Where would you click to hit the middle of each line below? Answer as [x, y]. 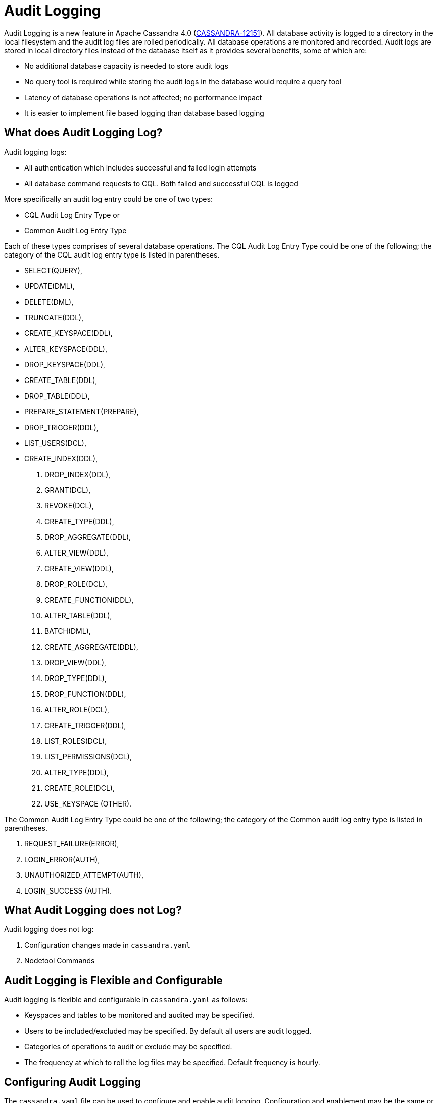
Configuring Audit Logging [73, 1082]
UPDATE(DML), [50, 286]
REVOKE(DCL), [69, 505]
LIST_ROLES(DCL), [76, 741]
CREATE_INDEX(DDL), [61, 458]
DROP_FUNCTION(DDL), [85, 694]
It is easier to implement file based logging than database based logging [144, 113]
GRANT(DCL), [68, 490]
